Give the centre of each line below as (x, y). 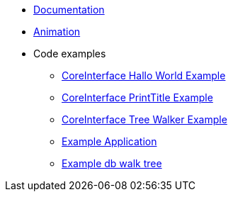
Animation (57, 32)
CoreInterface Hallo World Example (144, 75)
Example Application (109, 141)
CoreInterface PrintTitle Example (137, 97)
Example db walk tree (112, 163)
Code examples (70, 54)
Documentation (69, 10)
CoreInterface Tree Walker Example (144, 119)
